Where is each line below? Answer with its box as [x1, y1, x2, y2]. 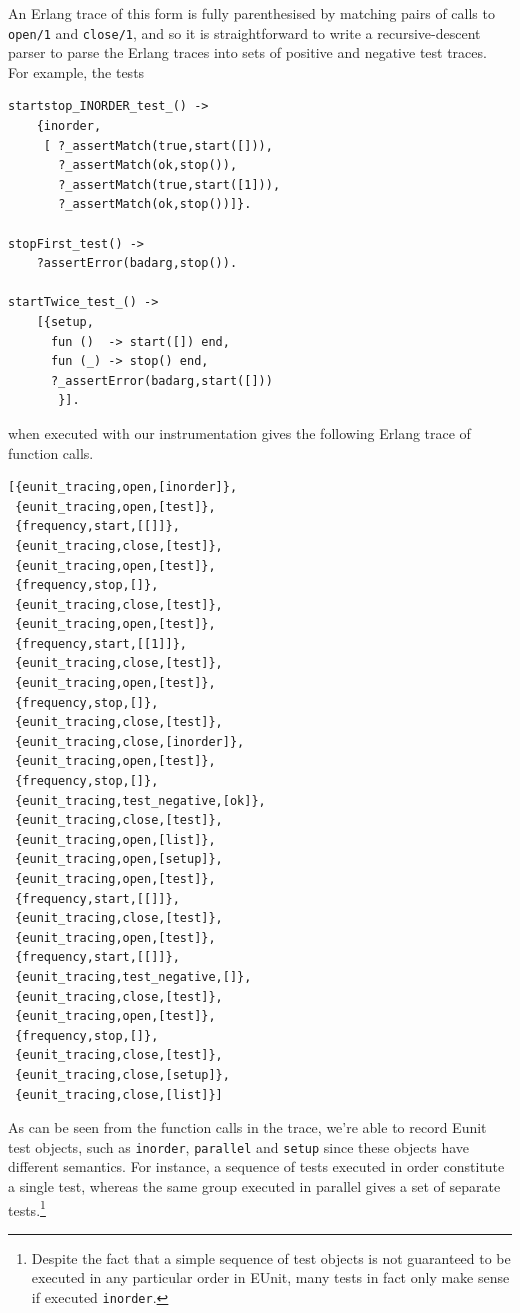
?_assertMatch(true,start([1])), [58, 177, 281, 192]
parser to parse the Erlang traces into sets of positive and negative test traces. [8, 42, 487, 63]
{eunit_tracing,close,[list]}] [15, 1087, 223, 1102]
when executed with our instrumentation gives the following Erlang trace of [8, 422, 471, 443]
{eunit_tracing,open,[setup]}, [15, 852, 223, 867]
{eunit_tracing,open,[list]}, [15, 832, 216, 847]
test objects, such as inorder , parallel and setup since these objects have [8, 1136, 470, 1157]
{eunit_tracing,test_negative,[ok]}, [15, 793, 266, 808]
